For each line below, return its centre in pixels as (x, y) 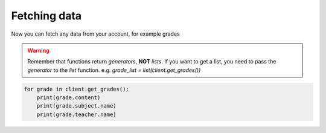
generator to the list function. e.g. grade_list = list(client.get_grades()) (114, 70)
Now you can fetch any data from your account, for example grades (96, 34)
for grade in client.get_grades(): (76, 89)
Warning (38, 50)
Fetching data (46, 16)
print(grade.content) (69, 98)
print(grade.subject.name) (77, 106)
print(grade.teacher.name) (77, 114)
